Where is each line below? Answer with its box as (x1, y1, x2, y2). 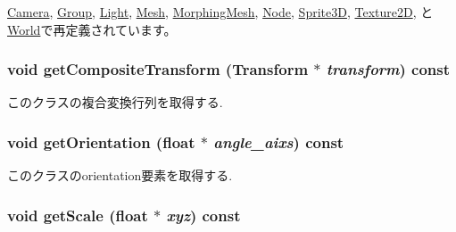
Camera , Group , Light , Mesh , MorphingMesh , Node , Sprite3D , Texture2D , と (7, 3, 434, 21)
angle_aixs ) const (213, 130, 344, 153)
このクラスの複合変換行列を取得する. (7, 93, 223, 112)
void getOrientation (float (7, 130, 195, 153)
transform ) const (326, 58, 451, 80)
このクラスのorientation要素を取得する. (7, 166, 233, 185)
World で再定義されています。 (7, 20, 177, 38)
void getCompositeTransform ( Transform (7, 58, 309, 80)
